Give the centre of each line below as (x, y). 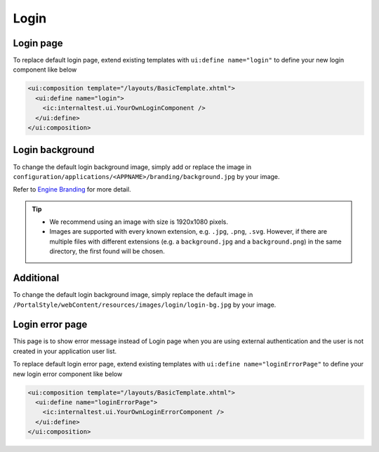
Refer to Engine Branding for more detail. (72, 190)
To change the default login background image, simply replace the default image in (133, 295)
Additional (36, 278)
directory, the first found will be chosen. (107, 251)
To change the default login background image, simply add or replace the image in (132, 167)
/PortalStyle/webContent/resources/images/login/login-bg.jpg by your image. (145, 305)
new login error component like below (68, 374)
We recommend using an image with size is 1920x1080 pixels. (139, 222)
